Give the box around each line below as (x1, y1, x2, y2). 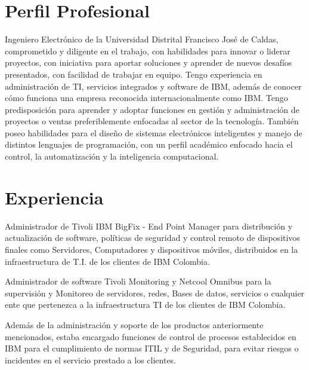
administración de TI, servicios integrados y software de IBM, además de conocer (5, 79, 302, 92)
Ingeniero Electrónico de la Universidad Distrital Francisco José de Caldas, (5, 33, 279, 45)
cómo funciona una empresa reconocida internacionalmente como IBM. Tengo (5, 91, 288, 104)
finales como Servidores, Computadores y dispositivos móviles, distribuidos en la (5, 243, 298, 255)
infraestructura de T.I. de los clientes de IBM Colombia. (5, 255, 210, 267)
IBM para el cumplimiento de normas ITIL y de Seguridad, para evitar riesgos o (5, 342, 299, 354)
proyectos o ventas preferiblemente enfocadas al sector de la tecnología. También (5, 115, 299, 127)
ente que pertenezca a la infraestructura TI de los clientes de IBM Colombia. (5, 298, 286, 311)
